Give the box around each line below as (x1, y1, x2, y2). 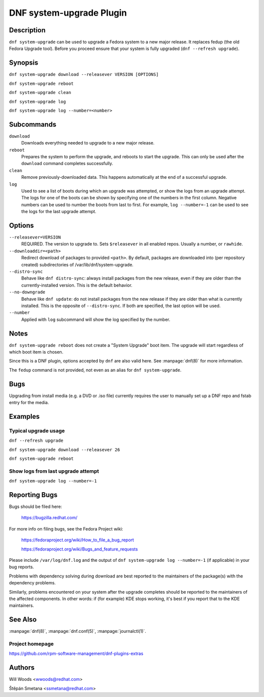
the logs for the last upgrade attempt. (21, 209, 96, 215)
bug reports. (9, 564, 34, 570)
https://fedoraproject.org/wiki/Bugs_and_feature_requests (21, 546, 138, 552)
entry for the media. (9, 400, 49, 406)
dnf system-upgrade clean (9, 90, 71, 96)
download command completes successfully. (21, 161, 113, 167)
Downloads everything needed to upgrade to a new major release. (21, 140, 155, 146)
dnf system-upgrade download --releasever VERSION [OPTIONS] (9, 72, 159, 77)
